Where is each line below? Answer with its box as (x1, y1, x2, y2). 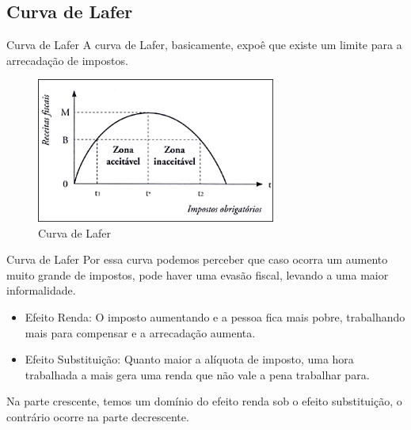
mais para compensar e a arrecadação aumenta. (25, 324, 256, 341)
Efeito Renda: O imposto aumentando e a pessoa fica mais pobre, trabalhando (25, 308, 405, 325)
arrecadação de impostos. (6, 51, 128, 68)
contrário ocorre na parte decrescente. (6, 408, 189, 424)
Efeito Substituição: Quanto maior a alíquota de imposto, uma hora (25, 351, 354, 367)
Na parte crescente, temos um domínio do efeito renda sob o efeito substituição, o (6, 393, 402, 409)
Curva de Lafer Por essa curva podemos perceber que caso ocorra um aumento (6, 251, 388, 268)
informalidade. (6, 282, 76, 299)
